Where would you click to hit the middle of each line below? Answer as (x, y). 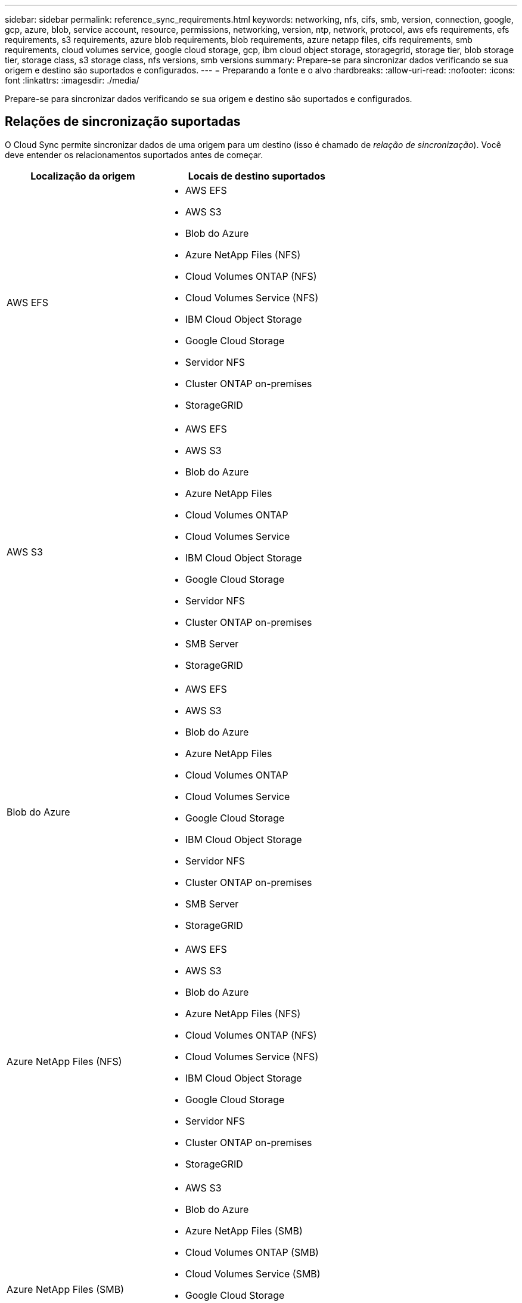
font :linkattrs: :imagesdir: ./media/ (72, 80)
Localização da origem (83, 176)
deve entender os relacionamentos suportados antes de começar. (134, 155)
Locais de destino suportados (257, 176)
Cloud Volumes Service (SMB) (253, 1273)
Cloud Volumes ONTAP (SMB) (252, 1252)
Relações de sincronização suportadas (123, 122)
